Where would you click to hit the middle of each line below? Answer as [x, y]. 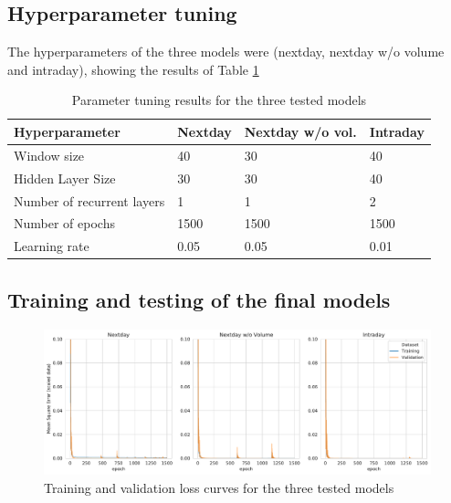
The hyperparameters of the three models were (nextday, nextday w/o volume [226, 52]
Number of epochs [64, 223]
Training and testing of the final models [199, 299]
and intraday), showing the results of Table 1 [133, 69]
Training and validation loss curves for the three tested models [219, 487]
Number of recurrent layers [89, 200]
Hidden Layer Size [65, 178]
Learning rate [52, 246]
